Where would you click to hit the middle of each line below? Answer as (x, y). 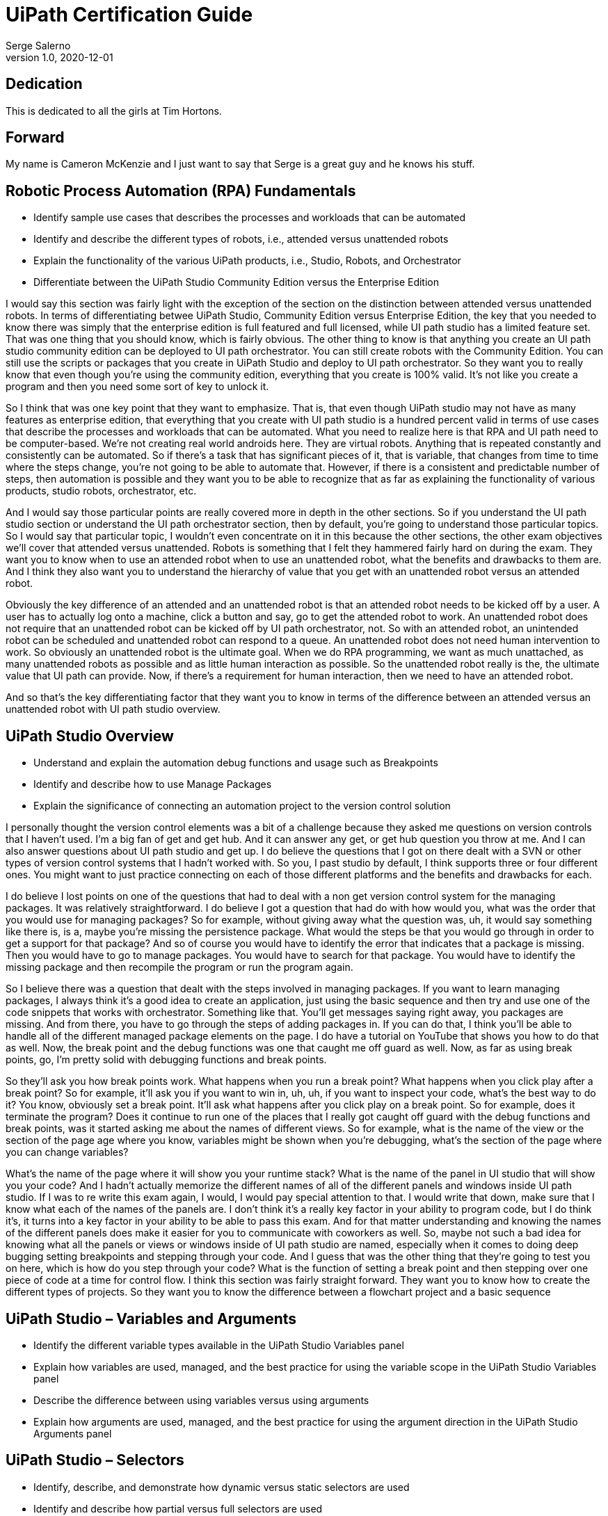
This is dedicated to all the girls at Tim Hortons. (114, 111)
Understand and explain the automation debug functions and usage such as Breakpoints (236, 763)
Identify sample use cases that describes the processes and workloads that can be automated (250, 218)
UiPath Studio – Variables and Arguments (151, 1319)
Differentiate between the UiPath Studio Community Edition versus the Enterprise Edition (237, 282)
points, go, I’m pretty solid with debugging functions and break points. (166, 1060)
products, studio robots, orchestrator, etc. (101, 491)
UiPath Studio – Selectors (95, 1460)
